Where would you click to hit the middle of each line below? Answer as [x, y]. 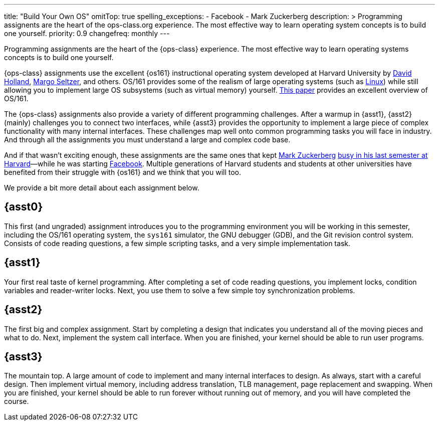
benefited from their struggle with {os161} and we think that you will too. [123, 172]
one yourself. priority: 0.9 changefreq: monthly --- [87, 33]
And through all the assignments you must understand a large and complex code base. [147, 140]
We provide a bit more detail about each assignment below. [102, 188]
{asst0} [24, 207]
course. [17, 401]
